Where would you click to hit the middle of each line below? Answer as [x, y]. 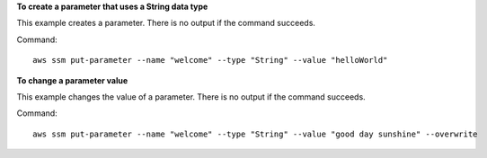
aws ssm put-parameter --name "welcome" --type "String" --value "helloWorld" [210, 60]
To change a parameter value [72, 80]
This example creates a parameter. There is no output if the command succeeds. [166, 23]
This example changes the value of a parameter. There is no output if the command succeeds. [191, 97]
